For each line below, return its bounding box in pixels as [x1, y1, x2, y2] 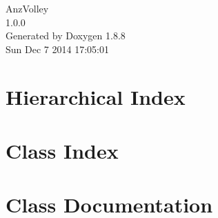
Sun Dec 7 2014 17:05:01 [6, 41, 109, 56]
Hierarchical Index [6, 82, 186, 110]
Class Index [6, 136, 119, 164]
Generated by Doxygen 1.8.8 [6, 28, 126, 43]
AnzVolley [6, 1, 49, 15]
